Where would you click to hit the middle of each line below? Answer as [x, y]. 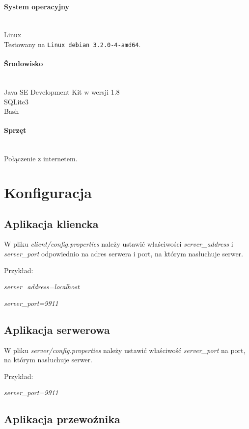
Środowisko [24, 63]
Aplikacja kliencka [51, 223]
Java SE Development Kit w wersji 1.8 [62, 92]
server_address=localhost [42, 287]
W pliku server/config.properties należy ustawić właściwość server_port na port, [125, 350]
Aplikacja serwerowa [57, 329]
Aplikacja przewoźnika [62, 419]
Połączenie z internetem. [41, 159]
